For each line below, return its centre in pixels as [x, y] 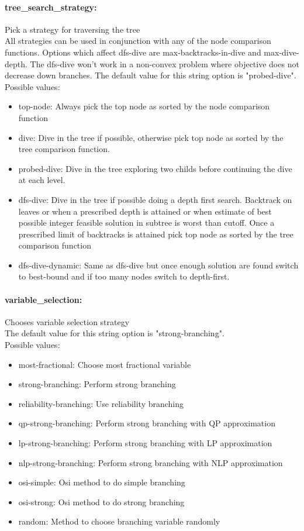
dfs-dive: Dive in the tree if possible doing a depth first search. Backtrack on [155, 199]
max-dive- [281, 52]
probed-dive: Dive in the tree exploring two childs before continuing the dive [155, 168]
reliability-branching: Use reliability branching [101, 403]
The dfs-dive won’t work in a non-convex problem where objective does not [165, 63]
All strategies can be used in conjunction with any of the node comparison [138, 41]
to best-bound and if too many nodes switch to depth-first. [124, 276]
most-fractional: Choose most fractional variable [105, 364]
